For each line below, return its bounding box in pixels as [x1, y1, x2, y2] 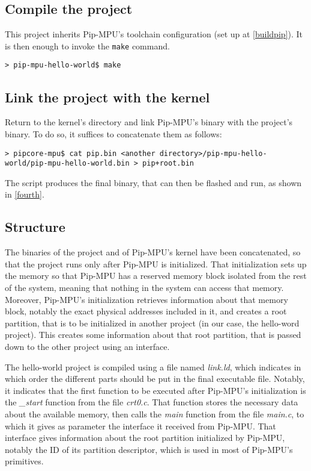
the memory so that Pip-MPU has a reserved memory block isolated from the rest [5, 269, 307, 282]
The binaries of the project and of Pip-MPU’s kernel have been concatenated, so [5, 246, 301, 258]
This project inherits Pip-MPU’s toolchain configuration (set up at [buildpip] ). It [5, 28, 303, 40]
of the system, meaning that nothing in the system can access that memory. [5, 281, 284, 293]
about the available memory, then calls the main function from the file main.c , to [5, 407, 304, 420]
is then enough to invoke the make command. [5, 39, 170, 52]
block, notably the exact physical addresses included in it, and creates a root [5, 305, 287, 317]
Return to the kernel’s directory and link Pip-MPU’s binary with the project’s [5, 116, 293, 128]
